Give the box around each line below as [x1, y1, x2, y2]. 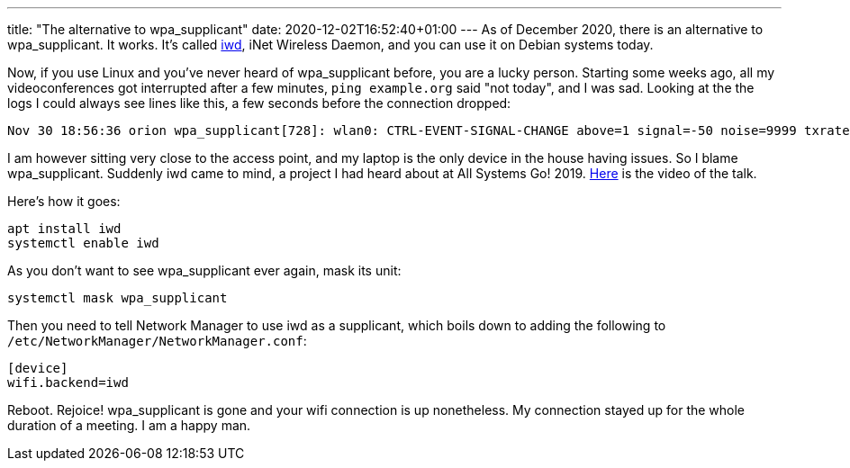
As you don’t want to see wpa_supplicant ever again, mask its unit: [7, 263, 402, 278]
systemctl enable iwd [7, 236, 159, 250]
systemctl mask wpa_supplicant [7, 291, 228, 305]
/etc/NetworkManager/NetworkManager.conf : [7, 333, 307, 348]
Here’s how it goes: [7, 193, 121, 209]
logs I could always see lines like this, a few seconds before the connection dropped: [7, 95, 511, 111]
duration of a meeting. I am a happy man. [7, 418, 251, 433]
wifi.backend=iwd [7, 375, 129, 390]
